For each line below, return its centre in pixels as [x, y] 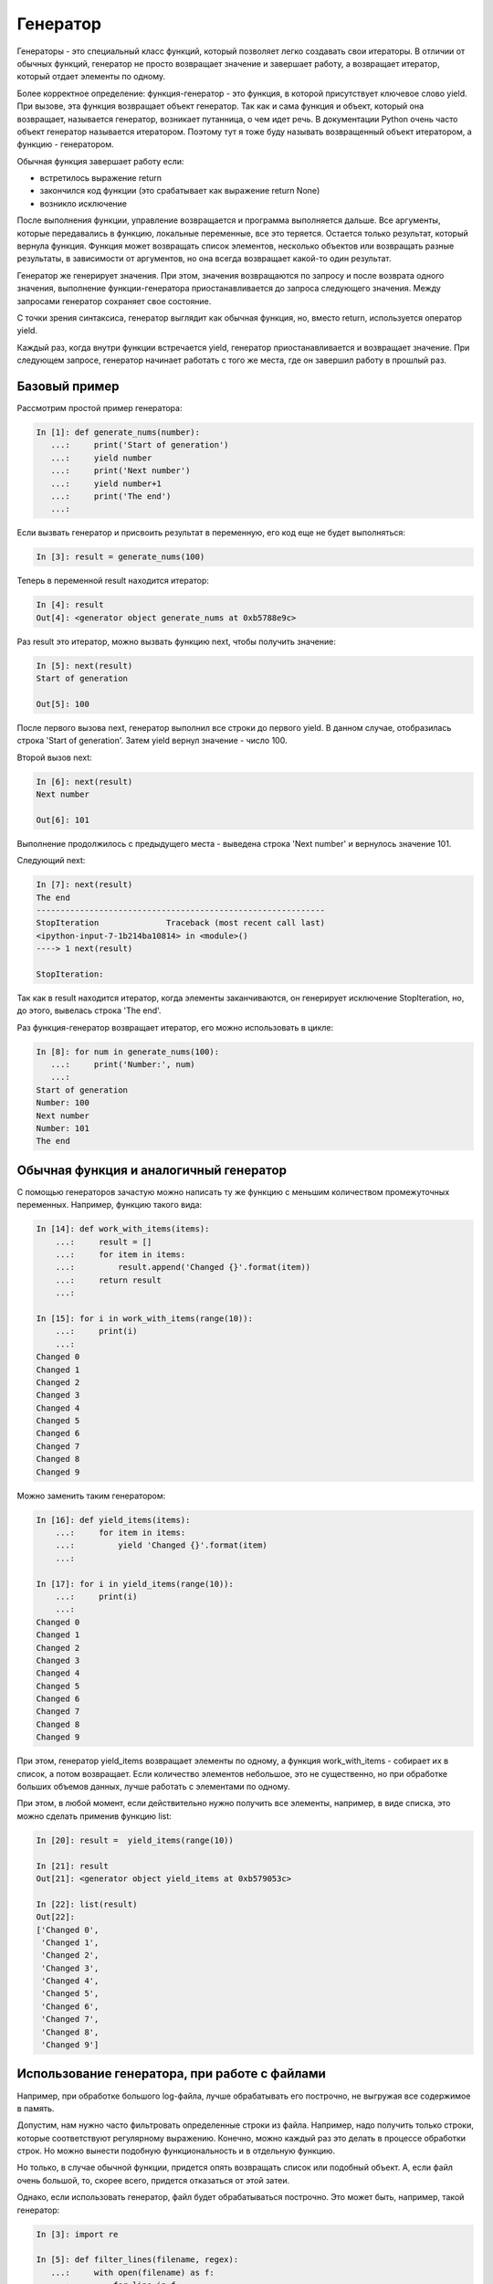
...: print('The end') [111, 496]
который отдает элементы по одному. [91, 77]
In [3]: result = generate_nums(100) [121, 557]
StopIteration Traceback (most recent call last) [181, 923]
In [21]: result [73, 1866]
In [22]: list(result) [87, 1904]
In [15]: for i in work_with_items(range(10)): [144, 1318]
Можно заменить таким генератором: [91, 1496]
